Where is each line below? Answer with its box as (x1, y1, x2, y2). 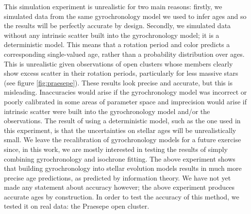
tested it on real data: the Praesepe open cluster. (4, 201, 150, 211)
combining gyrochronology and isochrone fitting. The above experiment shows (4, 153, 235, 164)
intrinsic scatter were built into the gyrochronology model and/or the (4, 106, 210, 116)
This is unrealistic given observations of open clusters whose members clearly (4, 58, 233, 68)
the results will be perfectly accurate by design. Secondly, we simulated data (4, 20, 231, 31)
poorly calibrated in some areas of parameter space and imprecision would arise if (4, 96, 247, 106)
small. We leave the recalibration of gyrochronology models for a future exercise (4, 134, 241, 145)
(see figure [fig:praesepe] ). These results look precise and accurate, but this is (4, 77, 233, 87)
